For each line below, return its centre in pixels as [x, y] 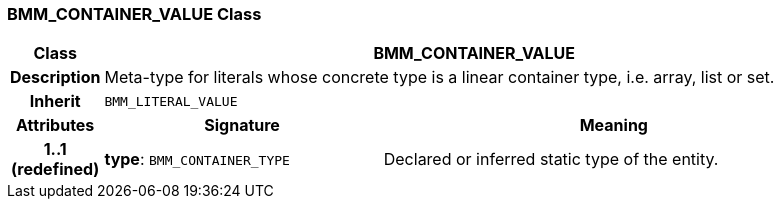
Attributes [55, 125]
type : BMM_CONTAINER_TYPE [197, 159]
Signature [242, 125]
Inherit [55, 101]
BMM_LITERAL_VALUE [171, 101]
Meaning [613, 125]
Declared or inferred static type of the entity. [551, 159]
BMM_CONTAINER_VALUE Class [134, 14]
